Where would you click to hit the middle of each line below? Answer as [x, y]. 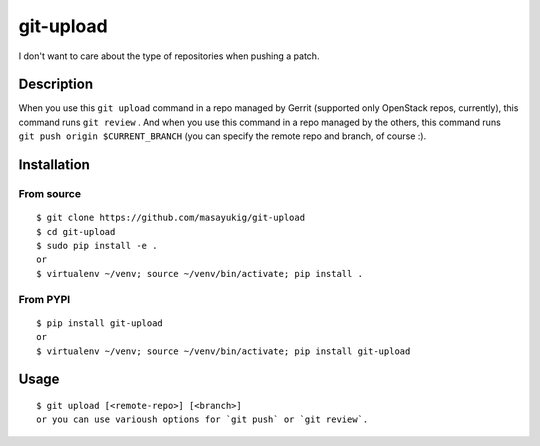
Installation [54, 165]
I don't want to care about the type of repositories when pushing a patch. [169, 56]
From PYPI [44, 299]
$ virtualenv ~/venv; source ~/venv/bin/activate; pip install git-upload [223, 351]
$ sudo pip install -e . [97, 245]
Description [56, 84]
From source [50, 194]
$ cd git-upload [76, 231]
